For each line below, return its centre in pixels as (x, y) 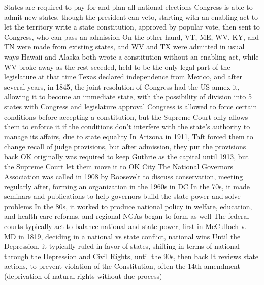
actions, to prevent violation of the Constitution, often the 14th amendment (122, 266)
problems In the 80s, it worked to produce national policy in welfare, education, (128, 206)
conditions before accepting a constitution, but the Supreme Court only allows (126, 116)
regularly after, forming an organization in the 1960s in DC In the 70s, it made (127, 186)
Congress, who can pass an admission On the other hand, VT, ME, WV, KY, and (132, 36)
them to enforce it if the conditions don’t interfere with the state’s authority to (127, 126)
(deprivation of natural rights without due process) (83, 276)
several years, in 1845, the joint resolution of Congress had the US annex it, (122, 86)
